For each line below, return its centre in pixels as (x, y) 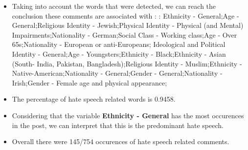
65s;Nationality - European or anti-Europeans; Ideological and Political (119, 44)
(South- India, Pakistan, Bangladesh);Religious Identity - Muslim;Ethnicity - (127, 63)
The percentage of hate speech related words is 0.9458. (94, 99)
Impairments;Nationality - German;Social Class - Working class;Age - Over (124, 34)
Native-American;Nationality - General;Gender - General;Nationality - (117, 73)
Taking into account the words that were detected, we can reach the (114, 6)
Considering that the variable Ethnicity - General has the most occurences (128, 115)
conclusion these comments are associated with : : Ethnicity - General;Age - (125, 15)
